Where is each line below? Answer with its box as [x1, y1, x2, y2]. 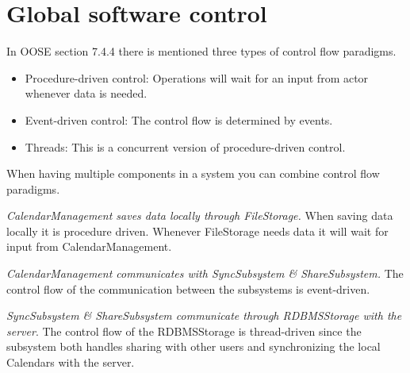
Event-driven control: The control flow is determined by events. [25, 111, 333, 128]
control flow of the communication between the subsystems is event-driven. [6, 280, 370, 297]
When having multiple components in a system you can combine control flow [6, 165, 380, 182]
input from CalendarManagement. [6, 238, 172, 255]
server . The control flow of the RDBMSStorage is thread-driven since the [6, 322, 362, 339]
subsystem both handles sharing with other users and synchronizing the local [6, 338, 381, 355]
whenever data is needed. [25, 85, 148, 102]
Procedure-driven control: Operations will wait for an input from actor [25, 69, 369, 86]
